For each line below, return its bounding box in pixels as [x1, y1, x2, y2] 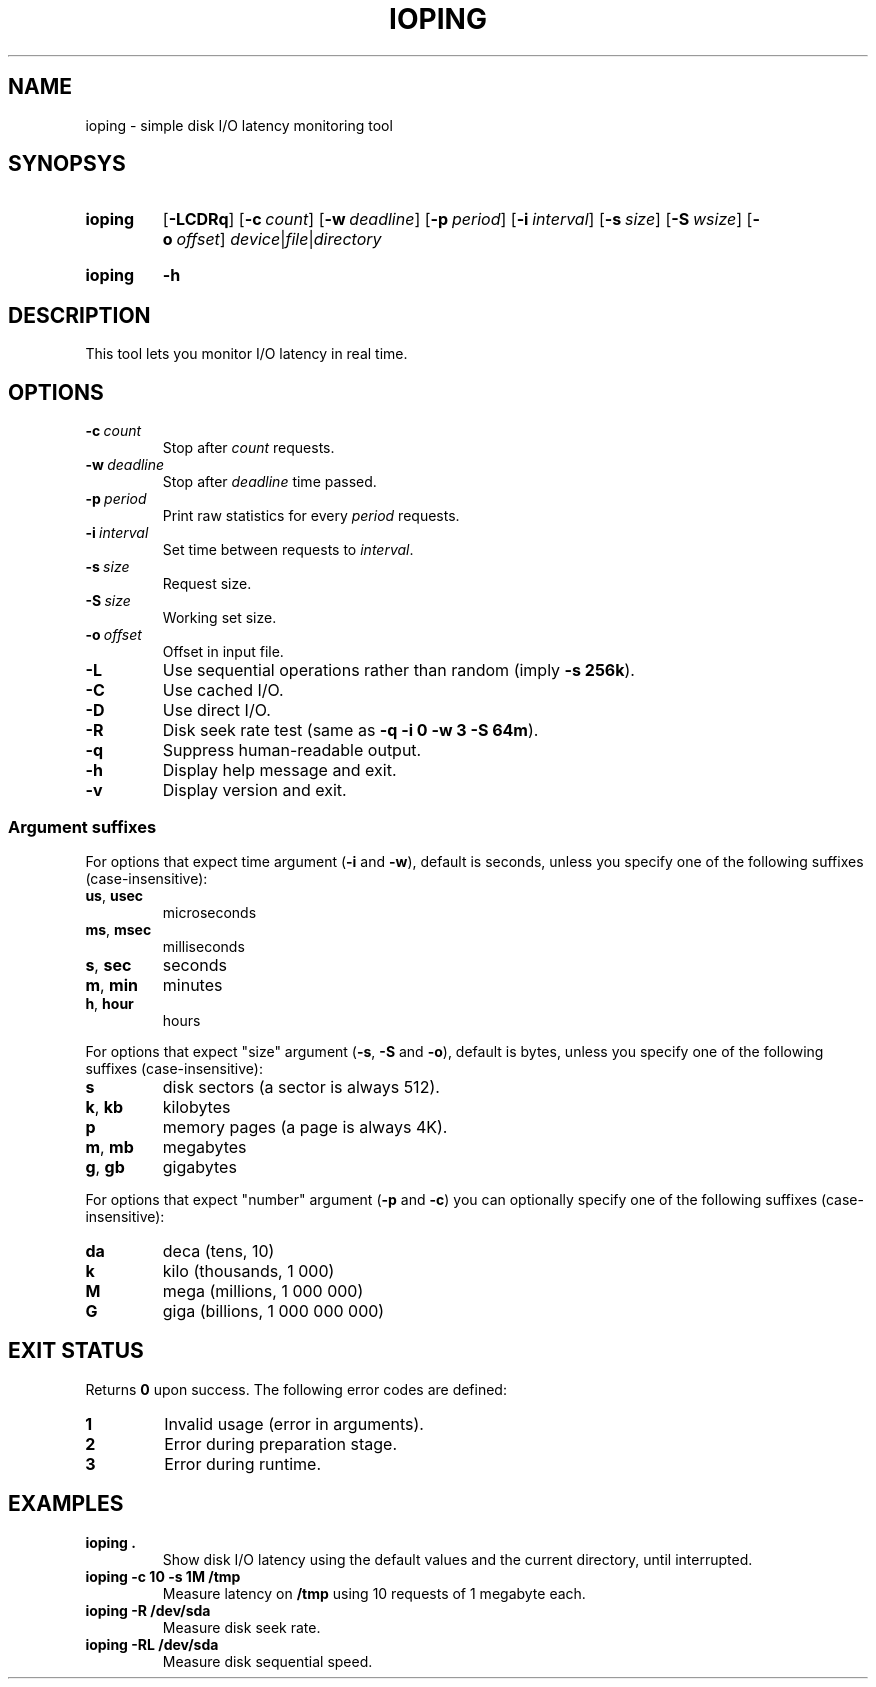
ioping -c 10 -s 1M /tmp [85, 1567, 241, 1585]
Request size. [162, 575, 252, 593]
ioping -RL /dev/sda [85, 1635, 219, 1653]
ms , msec [85, 920, 152, 938]
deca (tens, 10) [162, 1240, 275, 1261]
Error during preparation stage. [164, 1433, 397, 1454]
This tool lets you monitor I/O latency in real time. [85, 345, 408, 363]
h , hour [85, 994, 134, 1012]
